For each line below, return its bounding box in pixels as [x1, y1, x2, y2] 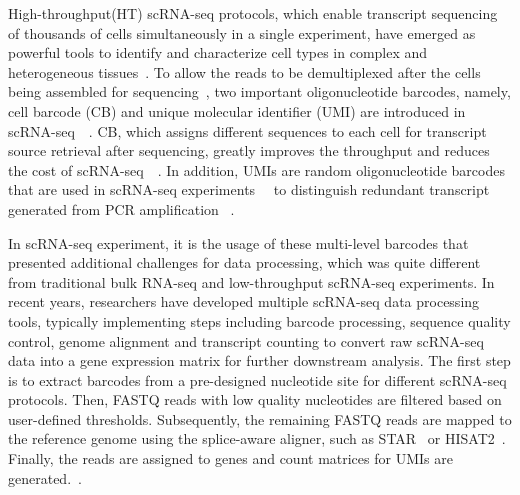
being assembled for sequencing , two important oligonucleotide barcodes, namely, [8, 81, 511, 102]
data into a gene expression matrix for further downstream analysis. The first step [8, 350, 511, 371]
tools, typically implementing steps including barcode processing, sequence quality [8, 310, 511, 331]
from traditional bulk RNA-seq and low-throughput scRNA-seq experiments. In [8, 271, 495, 292]
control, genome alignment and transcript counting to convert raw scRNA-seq [8, 330, 484, 351]
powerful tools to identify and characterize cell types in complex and [8, 42, 428, 63]
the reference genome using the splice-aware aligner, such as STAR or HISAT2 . [8, 428, 506, 449]
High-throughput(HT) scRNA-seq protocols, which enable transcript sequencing [8, 3, 498, 23]
